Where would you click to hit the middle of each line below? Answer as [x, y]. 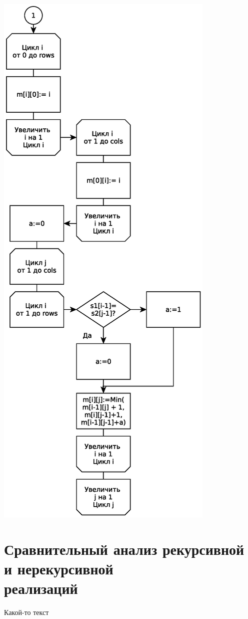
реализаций [41, 588]
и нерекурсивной [59, 568]
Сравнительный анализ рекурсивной [124, 549]
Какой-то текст [26, 612]
